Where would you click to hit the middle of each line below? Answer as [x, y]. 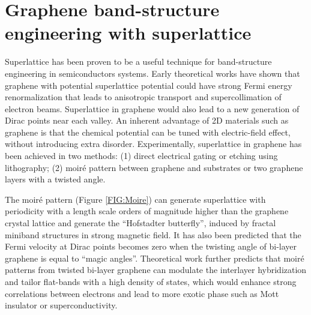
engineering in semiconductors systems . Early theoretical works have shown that [152, 73]
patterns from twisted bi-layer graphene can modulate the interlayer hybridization [156, 270]
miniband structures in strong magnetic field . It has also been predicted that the [153, 234]
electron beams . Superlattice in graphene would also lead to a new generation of [152, 108]
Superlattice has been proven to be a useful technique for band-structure [138, 61]
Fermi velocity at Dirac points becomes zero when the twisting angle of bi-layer [151, 246]
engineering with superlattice [128, 33]
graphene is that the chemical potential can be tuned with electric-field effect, [148, 132]
